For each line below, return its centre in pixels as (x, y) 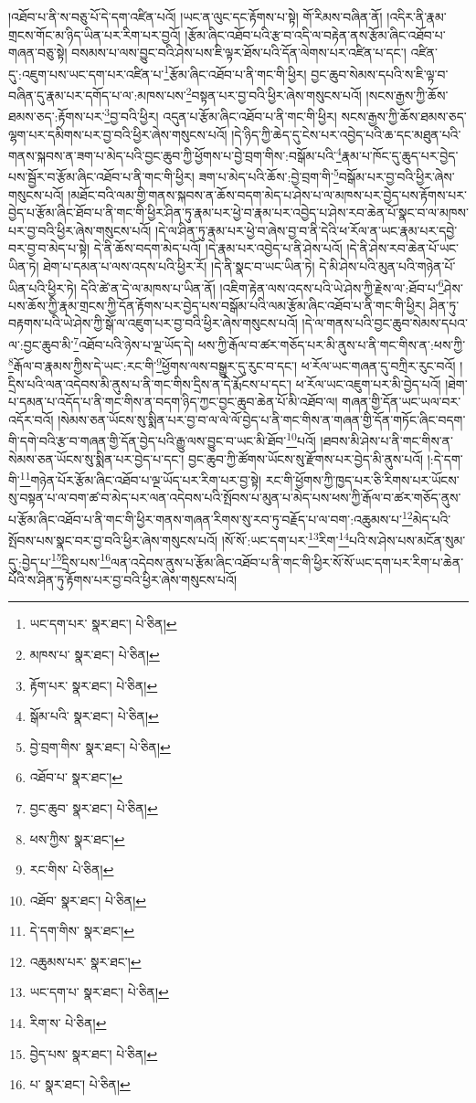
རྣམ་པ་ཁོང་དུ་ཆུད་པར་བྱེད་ (400, 155)
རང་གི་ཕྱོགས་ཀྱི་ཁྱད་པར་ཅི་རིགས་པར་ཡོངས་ (362, 479)
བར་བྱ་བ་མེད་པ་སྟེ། (49, 248)
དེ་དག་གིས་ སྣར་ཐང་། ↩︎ (82, 931)
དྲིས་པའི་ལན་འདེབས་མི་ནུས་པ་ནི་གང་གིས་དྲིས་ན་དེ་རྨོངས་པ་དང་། (150, 383)
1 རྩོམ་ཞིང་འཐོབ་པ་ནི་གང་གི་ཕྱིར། (235, 72)
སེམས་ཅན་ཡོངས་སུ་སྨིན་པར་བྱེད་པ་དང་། (96, 458)
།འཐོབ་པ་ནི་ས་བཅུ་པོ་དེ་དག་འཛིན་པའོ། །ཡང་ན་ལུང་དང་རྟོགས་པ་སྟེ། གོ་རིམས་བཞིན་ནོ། (196, 16)
